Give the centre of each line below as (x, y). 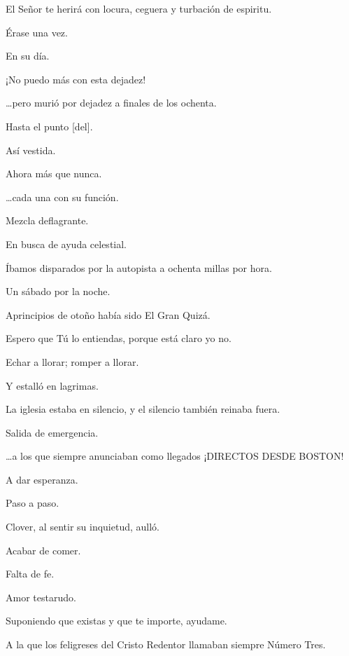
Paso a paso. (33, 503)
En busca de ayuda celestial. (66, 244)
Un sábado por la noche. (58, 291)
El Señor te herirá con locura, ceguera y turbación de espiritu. (139, 8)
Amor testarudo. (41, 597)
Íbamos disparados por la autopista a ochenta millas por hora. (139, 267)
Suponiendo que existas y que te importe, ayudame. (116, 621)
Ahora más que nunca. (54, 173)
